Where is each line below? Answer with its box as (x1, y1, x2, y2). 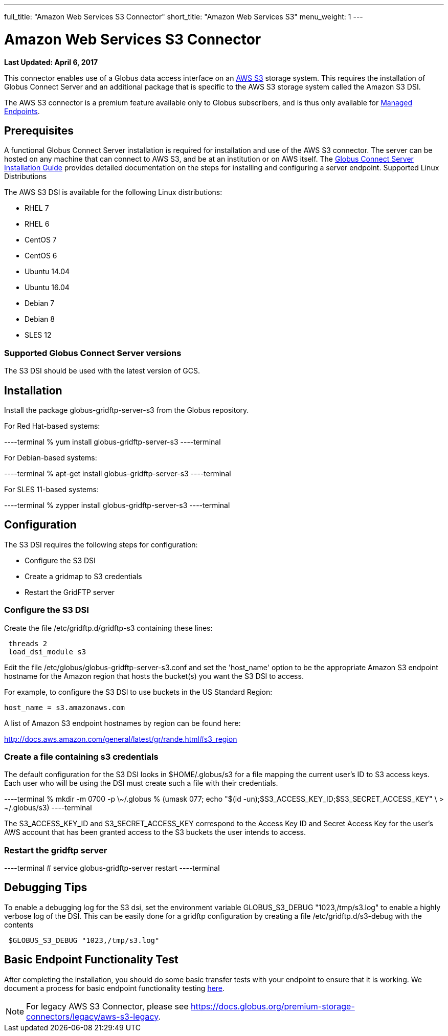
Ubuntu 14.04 (25, 267, 70, 276)
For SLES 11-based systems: (4, 484, 99, 494)
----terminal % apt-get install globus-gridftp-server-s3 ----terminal (4, 469, 231, 478)
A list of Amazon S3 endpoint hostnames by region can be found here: (4, 718, 241, 728)
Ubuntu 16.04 (25, 283, 70, 292)
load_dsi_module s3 (8, 647, 86, 656)
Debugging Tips (4, 881, 87, 894)
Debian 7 (25, 299, 55, 308)
